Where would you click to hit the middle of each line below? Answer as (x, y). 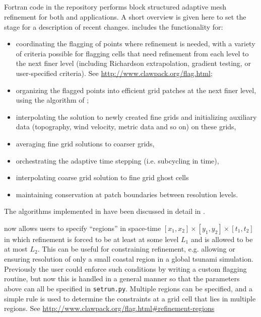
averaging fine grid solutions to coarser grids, (85, 143)
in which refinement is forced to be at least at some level (91, 239)
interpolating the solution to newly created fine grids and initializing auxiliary (136, 116)
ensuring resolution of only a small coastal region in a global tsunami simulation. (129, 259)
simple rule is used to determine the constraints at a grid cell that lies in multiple (130, 298)
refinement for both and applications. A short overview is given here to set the (125, 16)
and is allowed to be (222, 239)
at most (16, 249)
